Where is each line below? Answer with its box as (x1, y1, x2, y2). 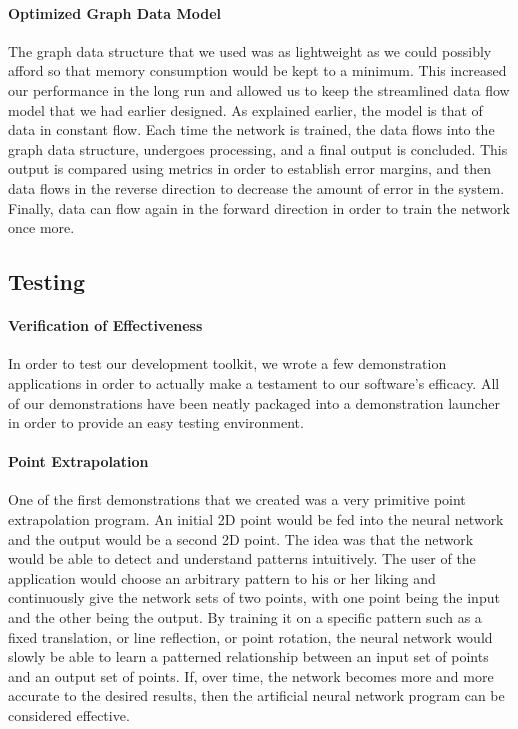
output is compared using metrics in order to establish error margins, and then (8, 158, 492, 179)
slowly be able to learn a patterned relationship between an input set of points (8, 646, 489, 667)
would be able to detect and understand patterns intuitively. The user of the (8, 548, 476, 569)
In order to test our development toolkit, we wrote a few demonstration (8, 353, 447, 374)
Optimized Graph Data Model (8, 2, 222, 23)
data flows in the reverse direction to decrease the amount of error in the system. (8, 177, 505, 198)
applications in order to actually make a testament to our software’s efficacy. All (8, 372, 500, 393)
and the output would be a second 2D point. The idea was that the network (8, 528, 474, 549)
